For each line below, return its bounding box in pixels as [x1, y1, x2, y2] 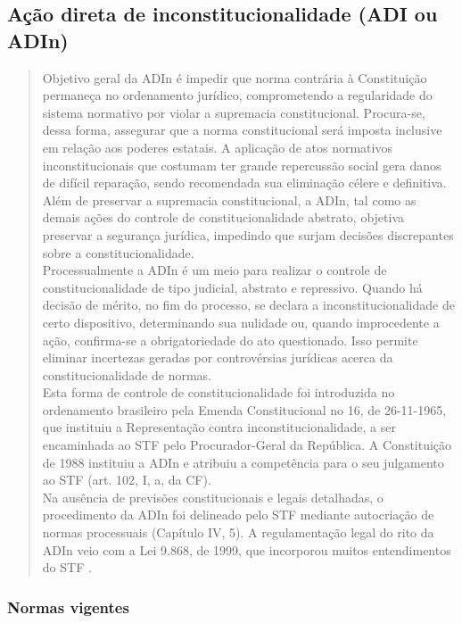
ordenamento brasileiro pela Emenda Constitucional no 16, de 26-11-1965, [42, 400, 447, 419]
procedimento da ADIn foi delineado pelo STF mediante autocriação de [42, 505, 434, 524]
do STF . [42, 558, 92, 577]
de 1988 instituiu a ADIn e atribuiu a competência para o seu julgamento [42, 453, 444, 471]
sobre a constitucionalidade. [42, 243, 194, 262]
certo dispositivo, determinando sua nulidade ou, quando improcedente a [42, 312, 440, 331]
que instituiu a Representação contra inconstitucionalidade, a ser [42, 418, 396, 436]
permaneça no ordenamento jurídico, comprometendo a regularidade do [42, 86, 433, 104]
